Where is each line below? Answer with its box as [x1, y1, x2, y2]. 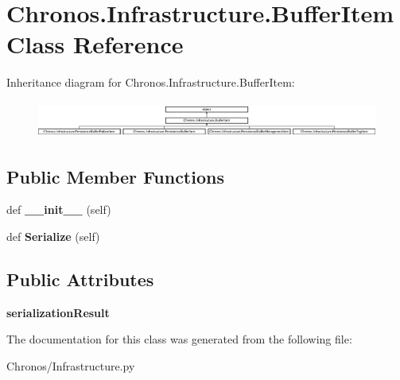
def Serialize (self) [6, 228, 100, 245]
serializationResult [6, 304, 110, 320]
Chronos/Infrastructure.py [6, 358, 135, 374]
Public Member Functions [6, 164, 224, 188]
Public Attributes [6, 267, 154, 292]
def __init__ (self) [6, 201, 111, 218]
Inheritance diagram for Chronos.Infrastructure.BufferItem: [6, 74, 295, 91]
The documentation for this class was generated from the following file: [6, 331, 352, 347]
